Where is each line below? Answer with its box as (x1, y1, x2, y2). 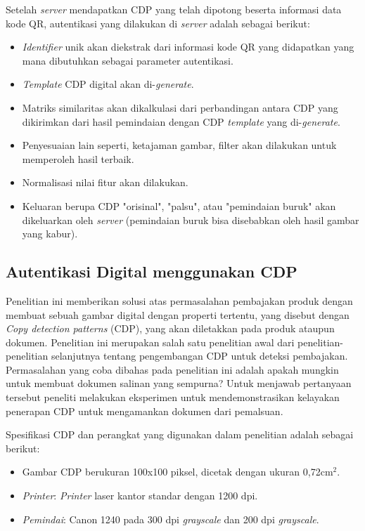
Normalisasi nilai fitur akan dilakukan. (22, 175, 188, 190)
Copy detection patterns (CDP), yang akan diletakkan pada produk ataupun (6, 321, 335, 336)
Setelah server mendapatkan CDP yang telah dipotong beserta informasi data (6, 2, 342, 16)
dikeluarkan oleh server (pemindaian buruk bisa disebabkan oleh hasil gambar (22, 212, 359, 227)
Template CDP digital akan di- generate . (22, 77, 194, 91)
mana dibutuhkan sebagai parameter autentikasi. (22, 53, 233, 67)
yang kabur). (22, 226, 78, 241)
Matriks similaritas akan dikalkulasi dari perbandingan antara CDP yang (22, 100, 338, 114)
